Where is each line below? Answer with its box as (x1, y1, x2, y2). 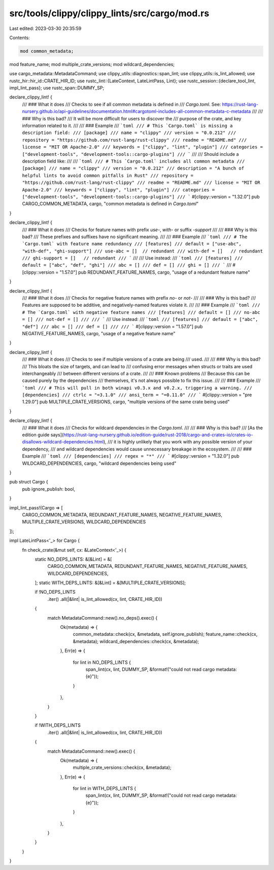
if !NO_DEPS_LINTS (35, 589, 76, 595)
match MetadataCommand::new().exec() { (47, 748, 135, 754)
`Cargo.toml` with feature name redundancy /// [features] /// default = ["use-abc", (22, 241, 242, 247)
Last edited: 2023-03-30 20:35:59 (9, 25, 82, 31)
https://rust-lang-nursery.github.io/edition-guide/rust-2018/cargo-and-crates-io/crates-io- (63, 432, 253, 438)
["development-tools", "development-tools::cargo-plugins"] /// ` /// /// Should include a (22, 151, 239, 157)
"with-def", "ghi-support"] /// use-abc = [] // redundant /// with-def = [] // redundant (22, 248, 263, 254)
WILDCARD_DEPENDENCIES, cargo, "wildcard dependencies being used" (22, 460, 177, 466)
